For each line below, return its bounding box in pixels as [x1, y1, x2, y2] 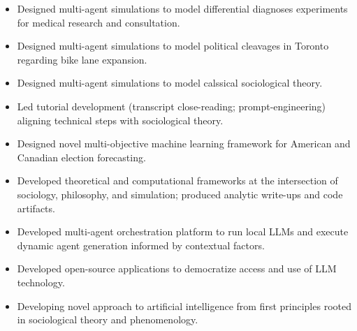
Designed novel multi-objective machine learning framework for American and [17, 136, 351, 151]
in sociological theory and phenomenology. [17, 312, 198, 327]
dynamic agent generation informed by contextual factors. [17, 237, 265, 252]
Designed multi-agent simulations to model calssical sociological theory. [17, 75, 323, 90]
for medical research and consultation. [17, 15, 180, 29]
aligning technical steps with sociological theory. [17, 112, 224, 127]
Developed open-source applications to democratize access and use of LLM [17, 261, 337, 276]
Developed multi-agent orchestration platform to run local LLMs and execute [17, 224, 349, 239]
